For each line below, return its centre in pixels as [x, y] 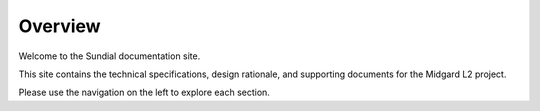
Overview [59, 26]
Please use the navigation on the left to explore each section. [144, 92]
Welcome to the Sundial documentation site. [109, 56]
